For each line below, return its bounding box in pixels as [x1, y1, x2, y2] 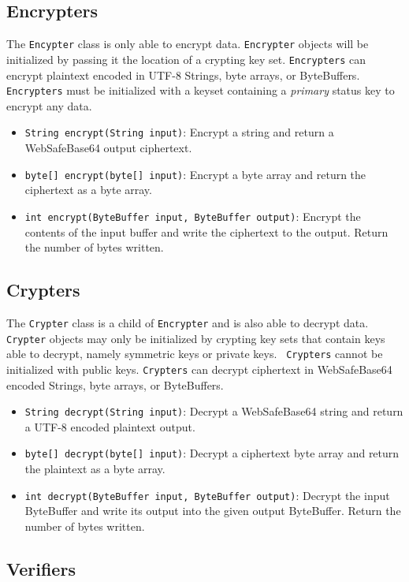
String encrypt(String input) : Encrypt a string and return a [24, 124, 334, 140]
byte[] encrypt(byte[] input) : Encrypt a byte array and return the [24, 166, 366, 182]
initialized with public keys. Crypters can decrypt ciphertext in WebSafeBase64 [6, 360, 392, 377]
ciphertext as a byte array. [24, 181, 152, 198]
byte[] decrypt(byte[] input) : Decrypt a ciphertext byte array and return [24, 445, 400, 461]
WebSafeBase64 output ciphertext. [24, 140, 192, 156]
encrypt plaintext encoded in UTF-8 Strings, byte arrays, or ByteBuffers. [6, 66, 360, 83]
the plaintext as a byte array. [24, 461, 165, 477]
